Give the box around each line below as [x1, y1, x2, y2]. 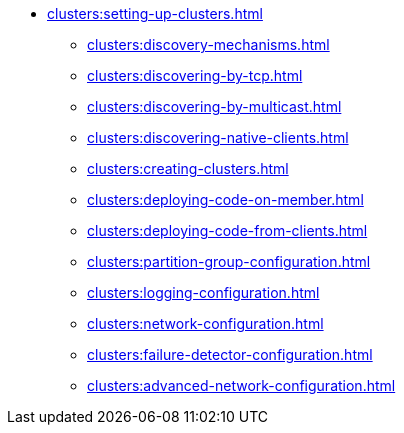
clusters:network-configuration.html [87, 315, 324, 332]
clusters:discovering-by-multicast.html [87, 98, 342, 115]
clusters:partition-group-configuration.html [87, 253, 371, 270]
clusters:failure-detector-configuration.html [87, 346, 373, 363]
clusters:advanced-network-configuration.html [87, 377, 396, 394]
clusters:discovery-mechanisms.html [87, 36, 330, 53]
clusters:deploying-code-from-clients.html [87, 222, 368, 239]
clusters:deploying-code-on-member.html [87, 191, 364, 208]
